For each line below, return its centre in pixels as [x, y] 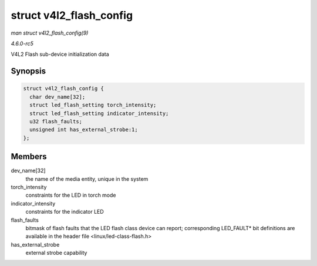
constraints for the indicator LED [65, 212]
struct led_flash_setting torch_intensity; [93, 105]
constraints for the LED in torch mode [71, 195]
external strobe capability [56, 253]
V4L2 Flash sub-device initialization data [60, 54]
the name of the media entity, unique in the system [87, 179]
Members [29, 156]
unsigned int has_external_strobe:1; [84, 130]
